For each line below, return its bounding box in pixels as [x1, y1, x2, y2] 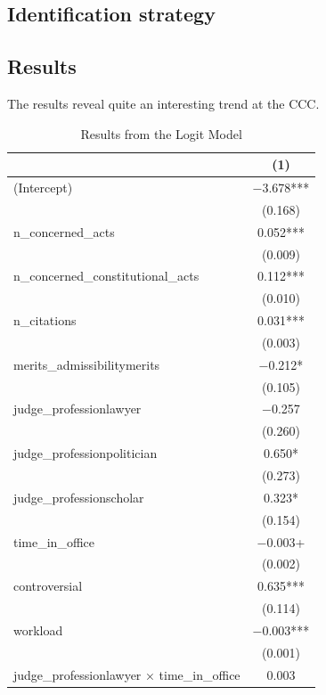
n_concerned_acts [13, 222, 115, 241]
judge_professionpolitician [13, 444, 158, 462]
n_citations [13, 311, 77, 330]
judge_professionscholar [13, 487, 144, 506]
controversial [13, 576, 83, 595]
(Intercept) [13, 178, 73, 197]
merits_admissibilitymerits [13, 355, 160, 373]
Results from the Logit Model [80, 124, 242, 143]
